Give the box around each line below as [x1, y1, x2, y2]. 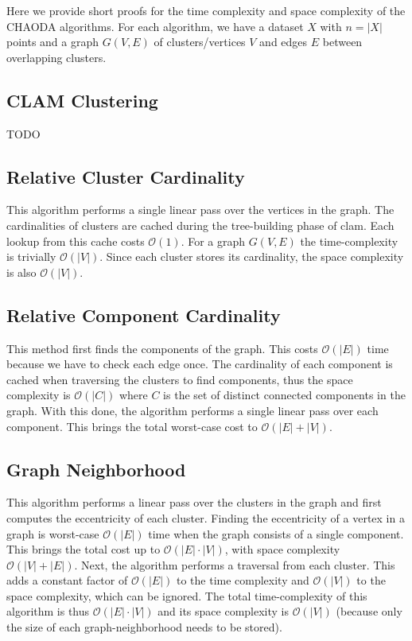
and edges [259, 33, 308, 50]
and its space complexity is [157, 603, 289, 620]
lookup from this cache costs [6, 232, 145, 249]
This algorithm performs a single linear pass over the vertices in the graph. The [6, 201, 395, 218]
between [322, 33, 363, 50]
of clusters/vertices [154, 33, 246, 50]
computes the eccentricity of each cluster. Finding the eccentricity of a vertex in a [6, 509, 405, 526]
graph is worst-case [6, 525, 99, 542]
